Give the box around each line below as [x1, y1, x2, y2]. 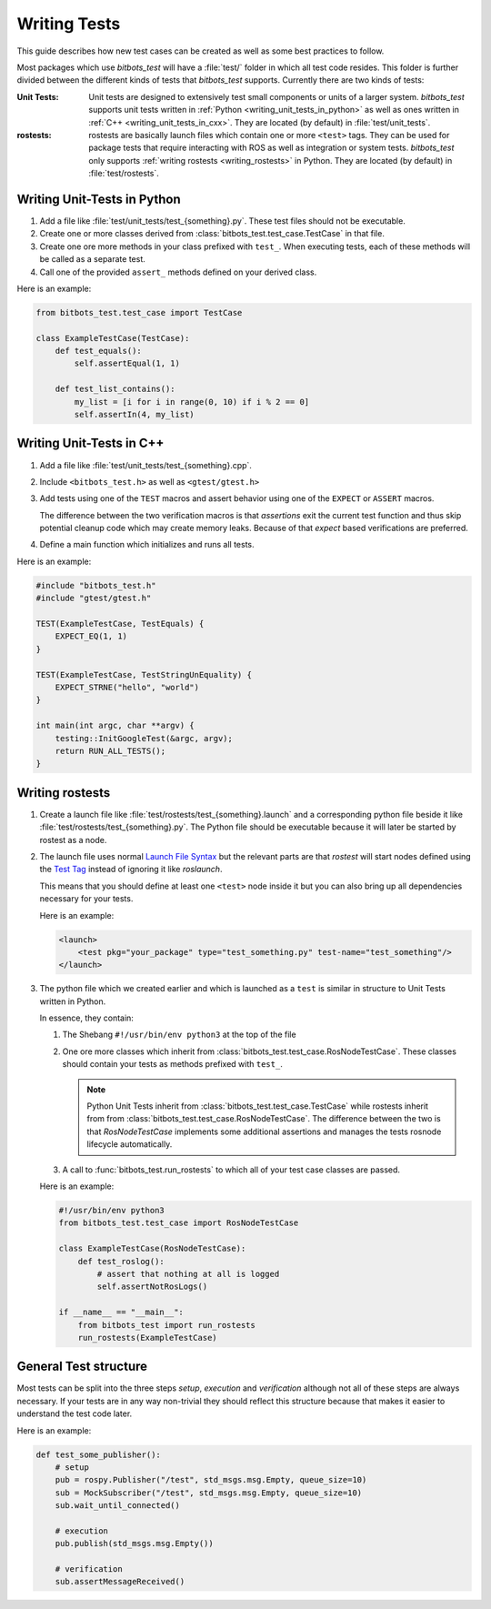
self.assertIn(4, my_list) [74, 409, 195, 420]
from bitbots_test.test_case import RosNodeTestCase [58, 1218, 299, 1228]
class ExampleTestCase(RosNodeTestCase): [58, 1243, 246, 1254]
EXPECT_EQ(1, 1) [55, 631, 127, 641]
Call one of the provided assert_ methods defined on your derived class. [39, 266, 317, 277]
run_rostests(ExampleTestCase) [77, 1332, 217, 1343]
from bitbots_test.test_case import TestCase [35, 307, 243, 317]
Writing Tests [16, 14, 121, 34]
